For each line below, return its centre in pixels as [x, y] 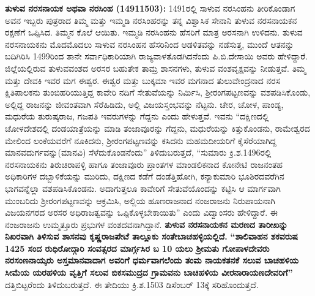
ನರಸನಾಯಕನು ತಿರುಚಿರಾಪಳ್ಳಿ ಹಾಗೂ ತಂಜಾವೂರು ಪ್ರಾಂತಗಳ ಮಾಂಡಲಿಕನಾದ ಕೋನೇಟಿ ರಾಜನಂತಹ [144, 164]
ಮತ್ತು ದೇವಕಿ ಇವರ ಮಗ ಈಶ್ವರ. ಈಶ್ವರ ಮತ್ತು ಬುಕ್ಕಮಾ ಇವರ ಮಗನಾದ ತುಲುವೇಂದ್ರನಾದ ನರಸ [143, 80]
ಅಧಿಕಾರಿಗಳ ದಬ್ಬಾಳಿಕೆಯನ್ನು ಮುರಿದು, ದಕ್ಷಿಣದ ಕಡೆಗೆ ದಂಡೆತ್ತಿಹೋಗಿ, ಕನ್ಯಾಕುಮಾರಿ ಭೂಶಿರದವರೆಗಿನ [145, 176]
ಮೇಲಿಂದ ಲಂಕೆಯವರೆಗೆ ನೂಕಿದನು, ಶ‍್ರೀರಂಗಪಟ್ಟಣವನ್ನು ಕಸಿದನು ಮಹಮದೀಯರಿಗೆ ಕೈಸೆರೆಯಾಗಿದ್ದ [141, 140]
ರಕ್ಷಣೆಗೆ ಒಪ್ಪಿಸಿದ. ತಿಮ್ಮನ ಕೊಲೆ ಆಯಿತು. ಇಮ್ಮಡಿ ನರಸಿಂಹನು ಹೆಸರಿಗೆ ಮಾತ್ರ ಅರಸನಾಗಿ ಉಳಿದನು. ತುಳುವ [154, 32]
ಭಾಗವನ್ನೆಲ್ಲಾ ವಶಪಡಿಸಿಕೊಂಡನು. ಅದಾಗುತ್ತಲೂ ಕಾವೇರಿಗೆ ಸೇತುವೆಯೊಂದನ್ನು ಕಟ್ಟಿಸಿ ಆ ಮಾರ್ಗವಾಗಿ [143, 188]
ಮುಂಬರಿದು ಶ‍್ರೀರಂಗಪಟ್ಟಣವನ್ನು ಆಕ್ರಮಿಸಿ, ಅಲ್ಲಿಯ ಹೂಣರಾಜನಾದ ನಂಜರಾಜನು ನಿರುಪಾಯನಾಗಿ [140, 200]
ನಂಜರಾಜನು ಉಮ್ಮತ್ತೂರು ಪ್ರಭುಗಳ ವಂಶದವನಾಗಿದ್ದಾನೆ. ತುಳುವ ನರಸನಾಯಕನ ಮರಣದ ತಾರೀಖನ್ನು [146, 224]
